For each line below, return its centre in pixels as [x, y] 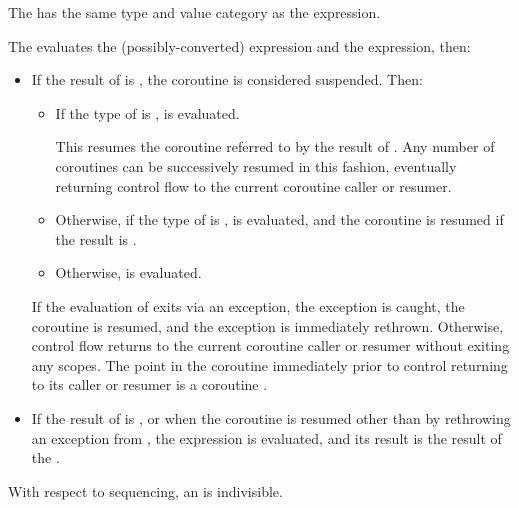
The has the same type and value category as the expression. [194, 12]
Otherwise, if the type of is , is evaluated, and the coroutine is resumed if [279, 219]
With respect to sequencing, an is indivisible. [145, 490]
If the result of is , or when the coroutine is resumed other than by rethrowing [271, 417]
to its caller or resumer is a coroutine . [149, 384]
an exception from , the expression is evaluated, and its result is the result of [266, 437]
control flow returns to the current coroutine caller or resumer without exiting [270, 345]
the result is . [96, 238]
